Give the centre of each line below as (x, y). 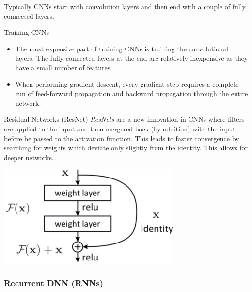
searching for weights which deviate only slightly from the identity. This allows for (126, 148)
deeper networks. (29, 157)
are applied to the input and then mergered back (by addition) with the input (120, 128)
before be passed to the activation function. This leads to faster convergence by (122, 138)
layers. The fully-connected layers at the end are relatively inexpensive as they (132, 58)
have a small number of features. (64, 67)
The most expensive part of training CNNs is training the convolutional (122, 48)
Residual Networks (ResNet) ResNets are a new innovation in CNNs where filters (124, 119)
